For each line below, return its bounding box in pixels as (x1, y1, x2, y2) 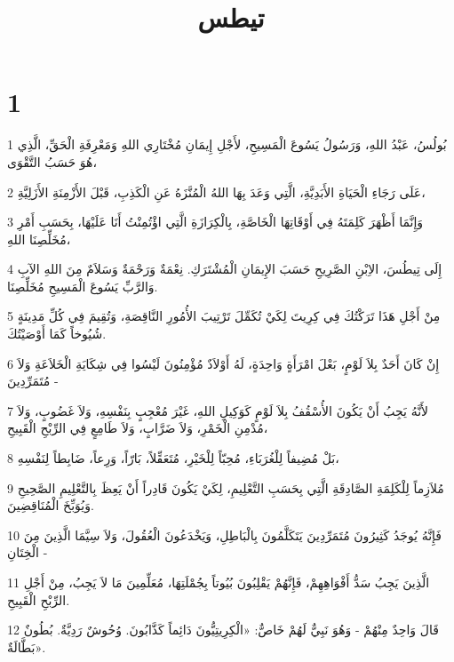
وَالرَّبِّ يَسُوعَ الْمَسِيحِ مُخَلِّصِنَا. (7, 276, 158, 295)
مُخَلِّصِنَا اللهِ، (7, 229, 71, 248)
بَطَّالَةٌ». (7, 637, 46, 656)
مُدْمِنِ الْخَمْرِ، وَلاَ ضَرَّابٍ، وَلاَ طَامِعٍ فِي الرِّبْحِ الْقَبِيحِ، (7, 419, 268, 437)
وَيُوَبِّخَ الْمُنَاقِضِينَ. (7, 496, 94, 514)
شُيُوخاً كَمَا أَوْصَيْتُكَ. (7, 324, 107, 343)
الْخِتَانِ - (7, 543, 48, 562)
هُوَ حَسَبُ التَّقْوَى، (7, 152, 98, 171)
